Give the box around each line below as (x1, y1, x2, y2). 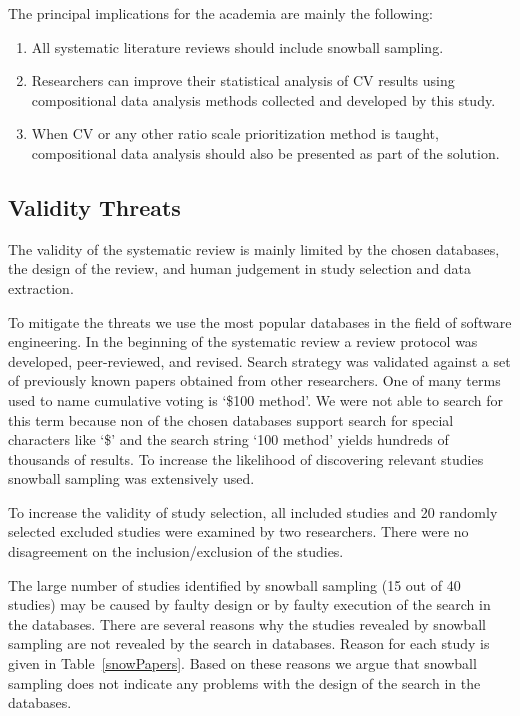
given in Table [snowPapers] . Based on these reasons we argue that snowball (8, 653, 477, 674)
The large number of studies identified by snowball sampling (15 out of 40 (8, 574, 461, 595)
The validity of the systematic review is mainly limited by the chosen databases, (8, 238, 500, 259)
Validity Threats (8, 191, 181, 222)
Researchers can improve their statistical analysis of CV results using (31, 70, 455, 91)
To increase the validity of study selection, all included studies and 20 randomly (8, 501, 498, 522)
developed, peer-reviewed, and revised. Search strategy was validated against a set (8, 350, 511, 371)
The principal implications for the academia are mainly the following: (8, 3, 433, 23)
